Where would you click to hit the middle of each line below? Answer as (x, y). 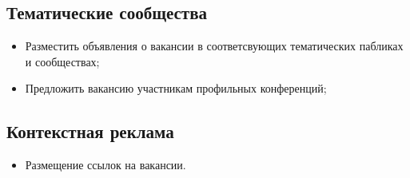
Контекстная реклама (90, 131)
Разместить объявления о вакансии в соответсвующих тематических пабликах (214, 46)
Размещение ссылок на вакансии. (105, 165)
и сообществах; (62, 61)
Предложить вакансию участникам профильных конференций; (176, 88)
